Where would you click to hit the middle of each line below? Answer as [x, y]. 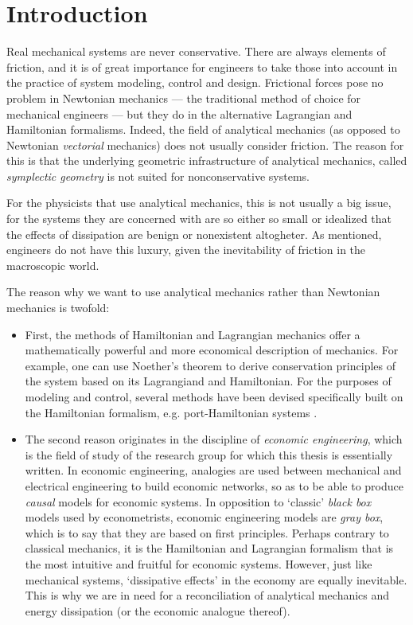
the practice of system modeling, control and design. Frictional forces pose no [195, 82]
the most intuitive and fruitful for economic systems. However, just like [199, 563]
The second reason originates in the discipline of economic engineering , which [214, 439]
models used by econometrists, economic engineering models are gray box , [204, 517]
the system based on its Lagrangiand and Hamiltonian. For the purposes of [208, 381]
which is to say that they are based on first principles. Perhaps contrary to [207, 532]
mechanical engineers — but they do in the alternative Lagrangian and [179, 113]
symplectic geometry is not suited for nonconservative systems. [158, 176]
